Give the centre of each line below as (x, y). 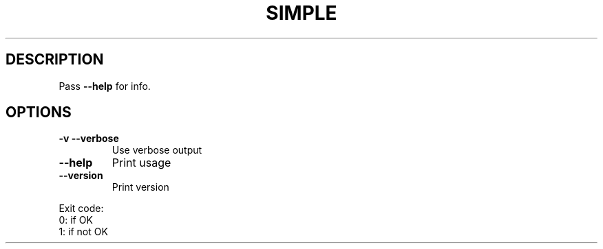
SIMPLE (301, 13)
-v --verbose (89, 139)
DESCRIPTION (55, 60)
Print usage (141, 163)
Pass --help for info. (105, 86)
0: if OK (76, 220)
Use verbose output (157, 150)
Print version (140, 187)
